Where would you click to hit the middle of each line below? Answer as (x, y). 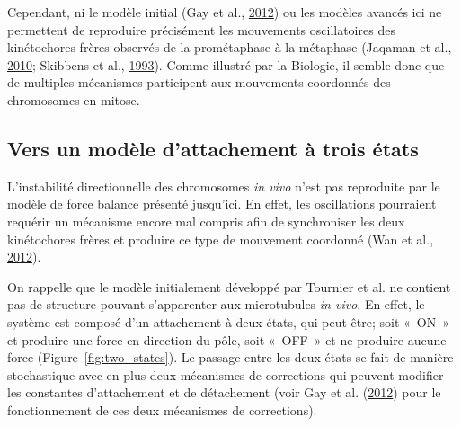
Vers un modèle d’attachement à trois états (213, 148)
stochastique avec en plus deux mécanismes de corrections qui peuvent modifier (226, 374)
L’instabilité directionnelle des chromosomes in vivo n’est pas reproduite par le (224, 186)
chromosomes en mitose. (74, 99)
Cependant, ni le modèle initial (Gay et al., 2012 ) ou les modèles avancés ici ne (225, 12)
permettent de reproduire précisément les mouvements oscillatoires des (201, 29)
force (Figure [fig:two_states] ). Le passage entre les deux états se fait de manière (230, 357)
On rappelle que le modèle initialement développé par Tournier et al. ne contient (229, 286)
